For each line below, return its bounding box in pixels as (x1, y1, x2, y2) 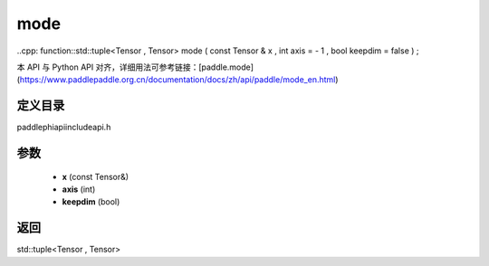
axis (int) (62, 184, 96, 195)
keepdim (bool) (62, 196, 120, 207)
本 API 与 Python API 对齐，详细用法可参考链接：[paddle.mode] (16, 62, 254, 72)
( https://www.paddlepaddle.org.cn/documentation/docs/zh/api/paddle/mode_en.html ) (16, 74, 339, 85)
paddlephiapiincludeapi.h (16, 122, 111, 133)
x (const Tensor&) (62, 171, 129, 182)
